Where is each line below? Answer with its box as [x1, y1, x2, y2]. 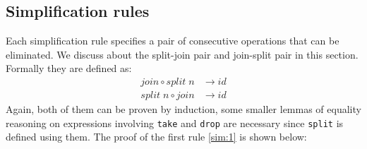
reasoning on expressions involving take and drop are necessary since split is [6, 115, 344, 130]
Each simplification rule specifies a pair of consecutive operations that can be [6, 33, 339, 48]
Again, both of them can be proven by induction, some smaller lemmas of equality [6, 102, 361, 117]
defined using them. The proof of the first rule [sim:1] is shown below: [6, 129, 307, 144]
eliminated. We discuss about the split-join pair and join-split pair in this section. [6, 47, 359, 61]
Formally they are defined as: [6, 61, 132, 76]
